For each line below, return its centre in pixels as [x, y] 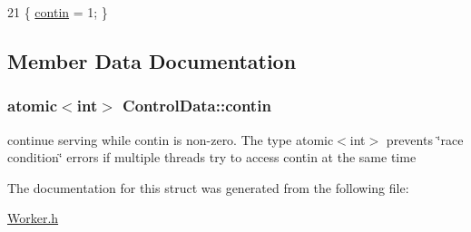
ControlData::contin [197, 106]
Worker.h [33, 218]
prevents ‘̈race [425, 139]
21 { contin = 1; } [58, 12]
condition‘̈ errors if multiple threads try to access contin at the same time [212, 157]
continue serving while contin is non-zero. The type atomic [171, 139]
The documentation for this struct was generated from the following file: [208, 187]
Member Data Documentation [152, 60]
